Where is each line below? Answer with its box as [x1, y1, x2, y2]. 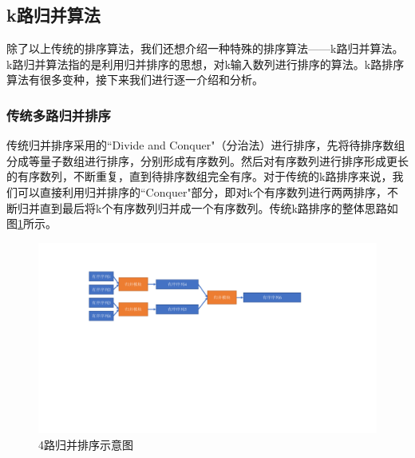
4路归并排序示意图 [38, 436, 133, 452]
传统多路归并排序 [6, 105, 111, 125]
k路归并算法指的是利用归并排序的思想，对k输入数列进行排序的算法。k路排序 [6, 55, 405, 72]
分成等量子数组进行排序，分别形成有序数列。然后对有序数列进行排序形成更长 [6, 152, 409, 169]
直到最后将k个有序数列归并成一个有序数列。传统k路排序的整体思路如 [39, 199, 398, 216]
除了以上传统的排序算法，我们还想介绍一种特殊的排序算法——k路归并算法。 [6, 40, 404, 57]
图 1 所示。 [6, 215, 57, 232]
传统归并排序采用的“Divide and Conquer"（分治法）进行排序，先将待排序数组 [6, 137, 405, 153]
